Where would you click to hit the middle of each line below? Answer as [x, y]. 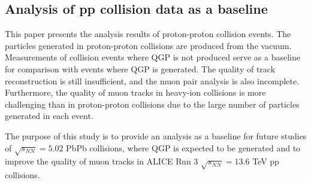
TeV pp [266, 161]
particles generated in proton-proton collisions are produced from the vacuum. [148, 45]
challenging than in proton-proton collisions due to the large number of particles [152, 104]
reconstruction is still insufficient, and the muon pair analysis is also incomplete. [152, 80]
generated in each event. [49, 116]
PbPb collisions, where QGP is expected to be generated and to [183, 147]
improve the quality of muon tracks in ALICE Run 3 [102, 161]
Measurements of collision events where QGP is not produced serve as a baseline [153, 57]
